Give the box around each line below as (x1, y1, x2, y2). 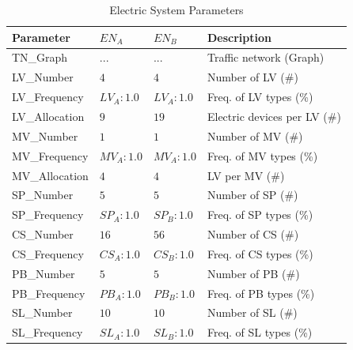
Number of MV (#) (207, 127, 303, 144)
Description (207, 28, 271, 45)
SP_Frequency (12, 206, 84, 223)
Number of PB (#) (207, 265, 300, 281)
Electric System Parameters (109, 2, 244, 17)
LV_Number (12, 69, 74, 85)
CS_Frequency (12, 245, 84, 262)
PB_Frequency (12, 284, 85, 301)
